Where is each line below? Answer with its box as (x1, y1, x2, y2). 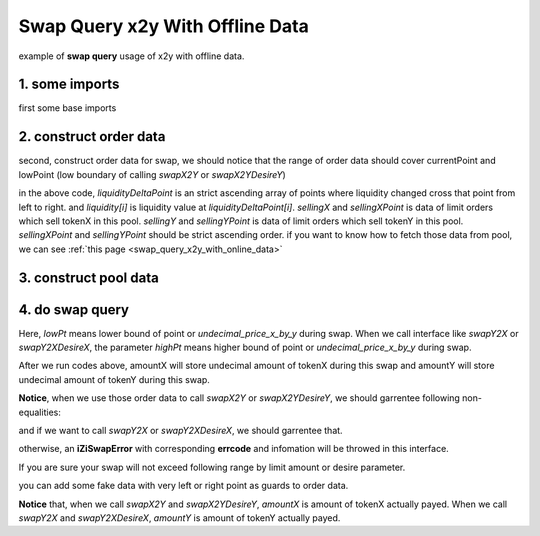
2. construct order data (18, 128, 166, 145)
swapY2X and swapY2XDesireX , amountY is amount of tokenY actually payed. (18, 511, 341, 524)
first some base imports (18, 102, 117, 114)
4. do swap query (18, 301, 130, 318)
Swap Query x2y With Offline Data (18, 15, 309, 37)
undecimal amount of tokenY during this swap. (18, 373, 210, 385)
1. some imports (18, 76, 120, 93)
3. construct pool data (18, 269, 159, 286)
